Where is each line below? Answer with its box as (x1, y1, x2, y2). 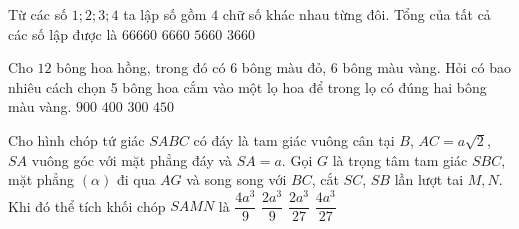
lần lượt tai (394, 169, 464, 190)
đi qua (116, 169, 156, 190)
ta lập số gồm (123, 4, 207, 24)
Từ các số (8, 4, 68, 24)
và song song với (186, 169, 287, 190)
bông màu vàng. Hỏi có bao (342, 57, 511, 78)
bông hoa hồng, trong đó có (56, 57, 226, 78)
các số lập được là (8, 23, 118, 44)
